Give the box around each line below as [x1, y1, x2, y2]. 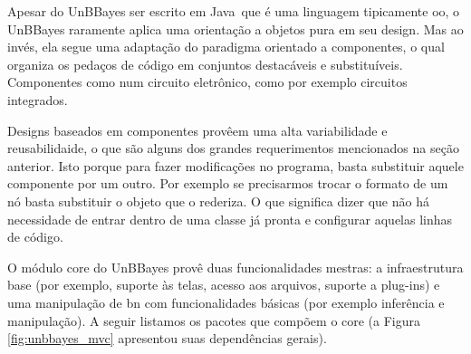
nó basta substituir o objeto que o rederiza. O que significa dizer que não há [7, 191, 429, 210]
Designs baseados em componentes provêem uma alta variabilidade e [7, 120, 388, 139]
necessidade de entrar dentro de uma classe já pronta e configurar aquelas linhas [7, 209, 453, 228]
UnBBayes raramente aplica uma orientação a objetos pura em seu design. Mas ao [7, 19, 464, 38]
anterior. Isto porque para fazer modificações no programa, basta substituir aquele [7, 156, 464, 175]
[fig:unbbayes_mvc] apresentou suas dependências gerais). [7, 329, 327, 348]
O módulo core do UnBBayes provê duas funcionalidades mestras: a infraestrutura [7, 257, 464, 276]
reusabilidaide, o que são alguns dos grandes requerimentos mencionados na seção [7, 139, 459, 158]
